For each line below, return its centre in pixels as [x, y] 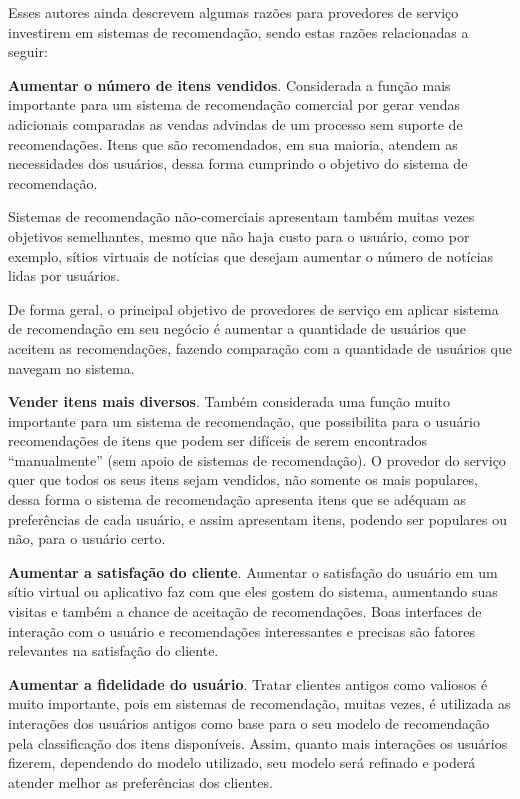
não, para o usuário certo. [87, 538]
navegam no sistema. [71, 367]
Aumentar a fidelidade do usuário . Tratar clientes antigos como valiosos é [248, 683]
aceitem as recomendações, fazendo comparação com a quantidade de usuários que [260, 347]
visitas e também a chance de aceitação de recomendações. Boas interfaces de [245, 611]
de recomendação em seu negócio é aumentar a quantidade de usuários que [237, 328]
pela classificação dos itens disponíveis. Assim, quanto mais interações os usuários [258, 742]
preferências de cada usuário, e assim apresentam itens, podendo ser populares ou [257, 518]
